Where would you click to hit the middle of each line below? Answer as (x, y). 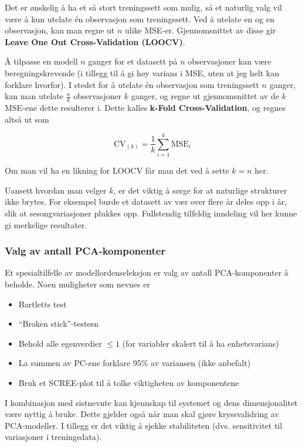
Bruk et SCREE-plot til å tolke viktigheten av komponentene (129, 383)
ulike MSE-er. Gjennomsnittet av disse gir (201, 30)
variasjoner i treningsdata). (53, 437)
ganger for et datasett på (133, 61)
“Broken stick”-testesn (58, 324)
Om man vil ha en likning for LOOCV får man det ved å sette (117, 170)
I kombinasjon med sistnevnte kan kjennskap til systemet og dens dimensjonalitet (151, 402)
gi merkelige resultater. (46, 224)
